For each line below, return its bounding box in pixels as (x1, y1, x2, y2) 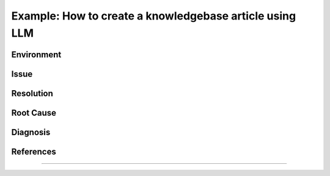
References (11, 146, 56, 157)
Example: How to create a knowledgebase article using (11, 9, 296, 23)
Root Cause (11, 107, 57, 118)
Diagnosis (11, 127, 51, 137)
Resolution (11, 88, 53, 99)
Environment (11, 49, 62, 60)
